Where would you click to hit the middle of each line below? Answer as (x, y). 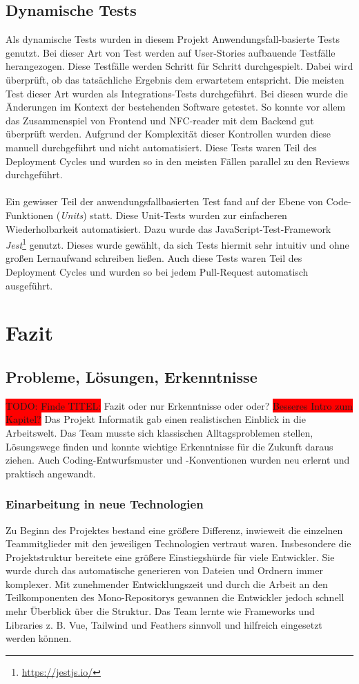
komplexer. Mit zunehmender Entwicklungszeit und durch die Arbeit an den (167, 583)
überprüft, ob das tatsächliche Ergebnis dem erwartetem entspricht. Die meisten (175, 79)
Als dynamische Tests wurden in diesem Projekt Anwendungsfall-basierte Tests (173, 39)
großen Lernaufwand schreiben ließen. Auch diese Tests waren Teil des (154, 258)
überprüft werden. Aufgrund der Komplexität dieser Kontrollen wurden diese (168, 134)
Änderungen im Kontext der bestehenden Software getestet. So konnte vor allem (176, 107)
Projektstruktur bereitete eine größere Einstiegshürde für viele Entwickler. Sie (170, 557)
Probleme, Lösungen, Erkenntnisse (132, 376)
